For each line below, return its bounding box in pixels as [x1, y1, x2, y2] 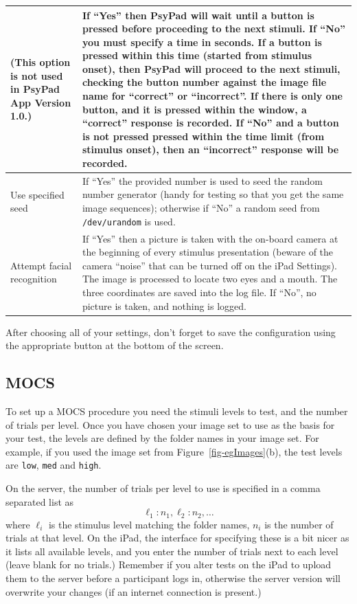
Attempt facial [10, 258, 72, 272]
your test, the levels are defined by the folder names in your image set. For [5, 431, 319, 445]
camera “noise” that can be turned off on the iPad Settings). [82, 258, 337, 272]
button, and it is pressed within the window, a [82, 102, 307, 116]
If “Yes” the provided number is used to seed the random [82, 173, 323, 188]
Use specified [10, 187, 65, 201]
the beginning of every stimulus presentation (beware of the [82, 245, 334, 259]
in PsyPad [10, 82, 60, 96]
